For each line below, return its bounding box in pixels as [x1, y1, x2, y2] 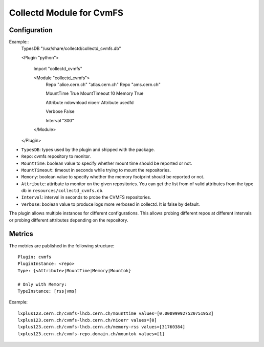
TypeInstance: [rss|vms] [18, 288, 77, 294]
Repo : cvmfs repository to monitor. [21, 153, 91, 159]
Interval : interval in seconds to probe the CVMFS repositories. [21, 195, 152, 200]
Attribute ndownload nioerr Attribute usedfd [45, 99, 134, 105]
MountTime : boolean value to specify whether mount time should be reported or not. [21, 160, 193, 166]
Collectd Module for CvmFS [9, 7, 124, 18]
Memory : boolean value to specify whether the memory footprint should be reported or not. [21, 174, 205, 180]
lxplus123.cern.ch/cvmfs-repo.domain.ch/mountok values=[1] [18, 331, 165, 337]
